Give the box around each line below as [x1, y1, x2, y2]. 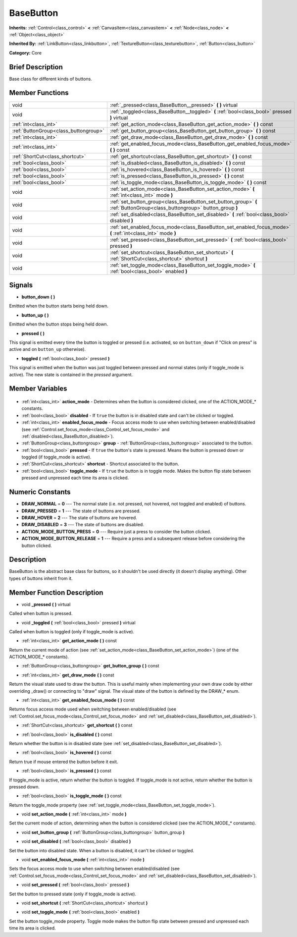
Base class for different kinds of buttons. [9, 76, 93, 82]
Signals [9, 280, 33, 289]
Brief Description [9, 62, 63, 71]
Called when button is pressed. [9, 610, 73, 616]
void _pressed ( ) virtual [21, 601, 71, 607]
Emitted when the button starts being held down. [9, 303, 109, 309]
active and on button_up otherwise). [9, 346, 86, 352]
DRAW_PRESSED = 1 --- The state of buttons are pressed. [21, 508, 141, 514]
